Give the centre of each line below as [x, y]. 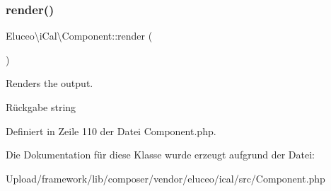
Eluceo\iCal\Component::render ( [79, 36]
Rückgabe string [41, 107]
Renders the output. [50, 83]
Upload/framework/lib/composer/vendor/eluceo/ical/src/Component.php [165, 178]
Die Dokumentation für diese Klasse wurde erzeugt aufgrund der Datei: [160, 155]
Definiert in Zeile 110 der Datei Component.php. [111, 131]
